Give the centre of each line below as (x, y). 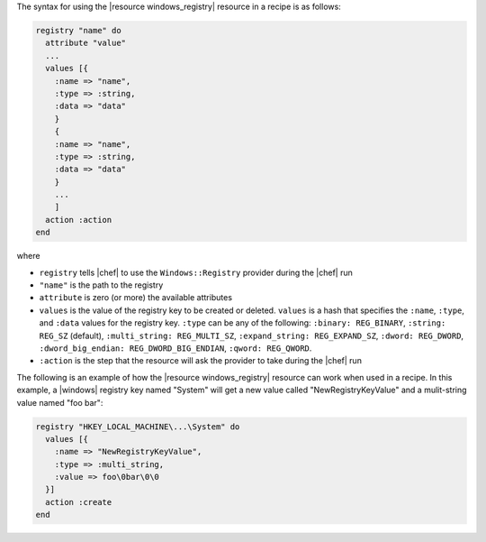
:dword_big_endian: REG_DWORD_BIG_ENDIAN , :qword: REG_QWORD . (175, 348)
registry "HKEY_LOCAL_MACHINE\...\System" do (138, 427)
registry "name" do (78, 30)
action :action (79, 220)
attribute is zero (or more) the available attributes (136, 298)
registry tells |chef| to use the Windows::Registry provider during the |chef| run (196, 272)
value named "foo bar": (60, 402)
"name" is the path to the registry (101, 285)
